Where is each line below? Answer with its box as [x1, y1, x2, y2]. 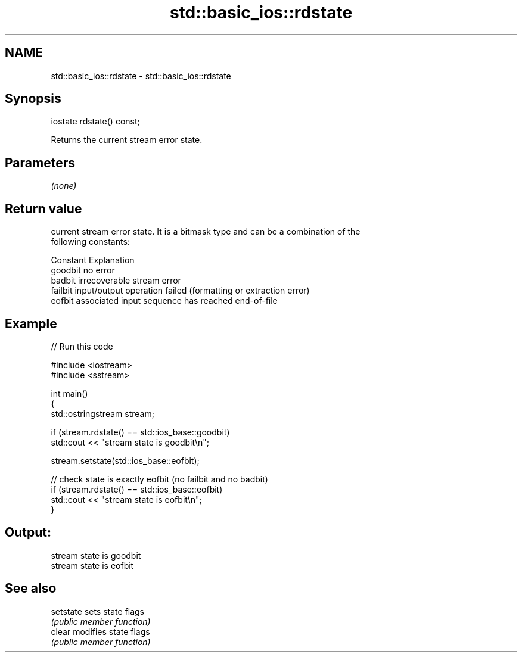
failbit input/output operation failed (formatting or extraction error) [51, 285, 310, 296]
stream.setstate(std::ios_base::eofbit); [51, 455, 200, 466]
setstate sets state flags [51, 606, 145, 616]
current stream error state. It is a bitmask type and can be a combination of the [51, 226, 361, 237]
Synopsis [5, 91, 61, 107]
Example [5, 316, 57, 331]
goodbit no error [51, 265, 115, 276]
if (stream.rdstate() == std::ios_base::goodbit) [51, 426, 230, 437]
